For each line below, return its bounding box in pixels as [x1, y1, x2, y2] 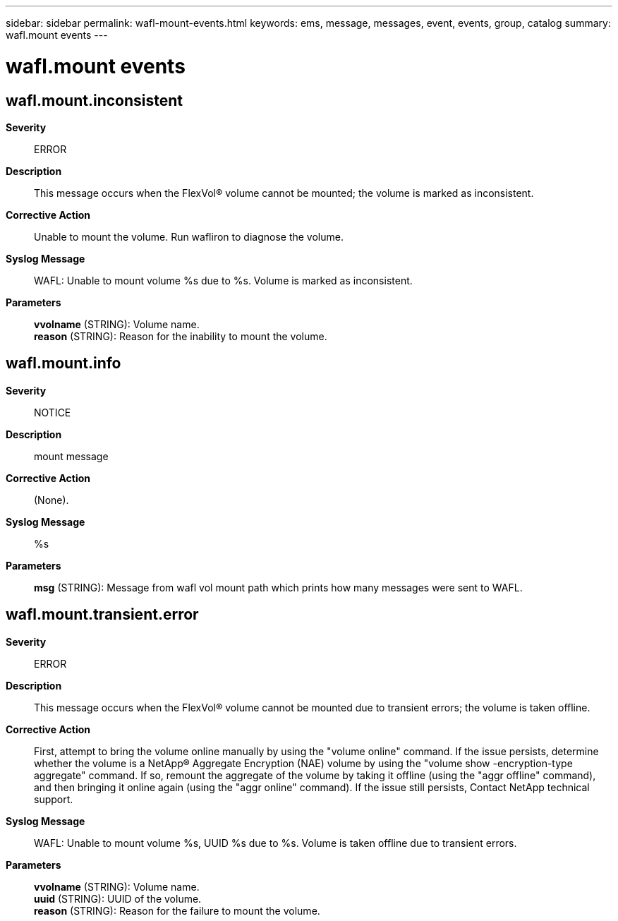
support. [34, 793, 73, 805]
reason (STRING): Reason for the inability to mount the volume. [34, 330, 327, 342]
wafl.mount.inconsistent [6, 91, 183, 109]
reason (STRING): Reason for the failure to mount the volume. [34, 904, 320, 917]
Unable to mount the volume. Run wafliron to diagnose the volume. [34, 230, 344, 243]
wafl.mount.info [6, 354, 121, 373]
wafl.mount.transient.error [6, 606, 199, 624]
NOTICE [34, 406, 71, 419]
